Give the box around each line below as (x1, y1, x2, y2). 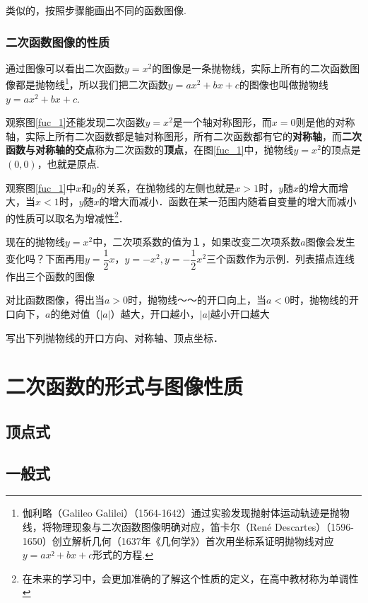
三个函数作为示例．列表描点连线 (206, 251, 355, 266)
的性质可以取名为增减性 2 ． (6, 208, 129, 225)
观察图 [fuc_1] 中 (6, 180, 76, 195)
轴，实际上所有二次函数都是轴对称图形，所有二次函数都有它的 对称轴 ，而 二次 (6, 128, 362, 143)
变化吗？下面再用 (6, 251, 85, 266)
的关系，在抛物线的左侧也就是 (96, 180, 235, 195)
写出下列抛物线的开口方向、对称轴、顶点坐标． (6, 330, 223, 345)
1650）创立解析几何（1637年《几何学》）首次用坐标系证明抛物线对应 (22, 533, 334, 548)
